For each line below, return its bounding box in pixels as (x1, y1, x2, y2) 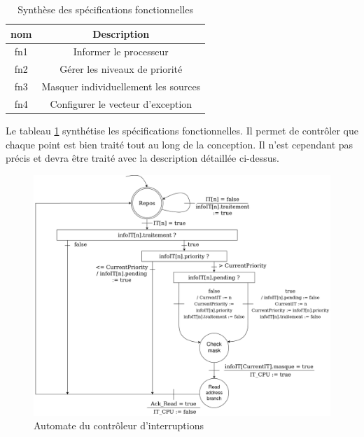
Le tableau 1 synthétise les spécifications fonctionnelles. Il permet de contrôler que (6, 123, 358, 138)
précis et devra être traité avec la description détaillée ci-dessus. (6, 151, 279, 165)
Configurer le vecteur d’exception (50, 96, 192, 111)
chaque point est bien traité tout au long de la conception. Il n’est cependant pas (6, 137, 353, 151)
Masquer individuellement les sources (41, 79, 201, 94)
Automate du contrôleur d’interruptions (34, 418, 204, 433)
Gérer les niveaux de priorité (59, 62, 183, 76)
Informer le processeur (73, 44, 169, 59)
